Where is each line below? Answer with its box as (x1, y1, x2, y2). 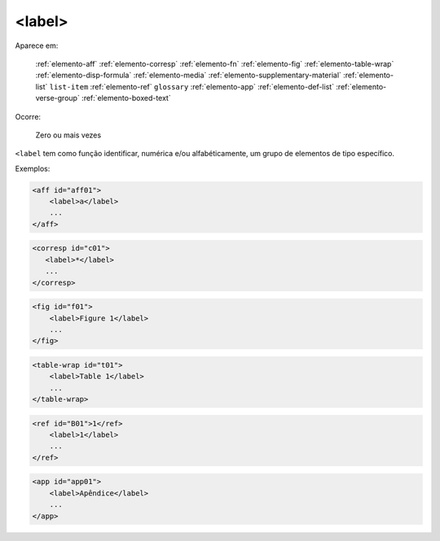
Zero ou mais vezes (35, 130, 102, 140)
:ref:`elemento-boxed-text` (81, 94, 171, 103)
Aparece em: (15, 41, 59, 50)
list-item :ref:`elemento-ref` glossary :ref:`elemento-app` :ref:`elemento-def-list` (49, 81, 334, 91)
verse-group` (35, 94, 81, 103)
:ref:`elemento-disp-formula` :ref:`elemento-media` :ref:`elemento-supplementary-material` (35, 70, 342, 81)
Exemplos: (15, 164, 51, 173)
